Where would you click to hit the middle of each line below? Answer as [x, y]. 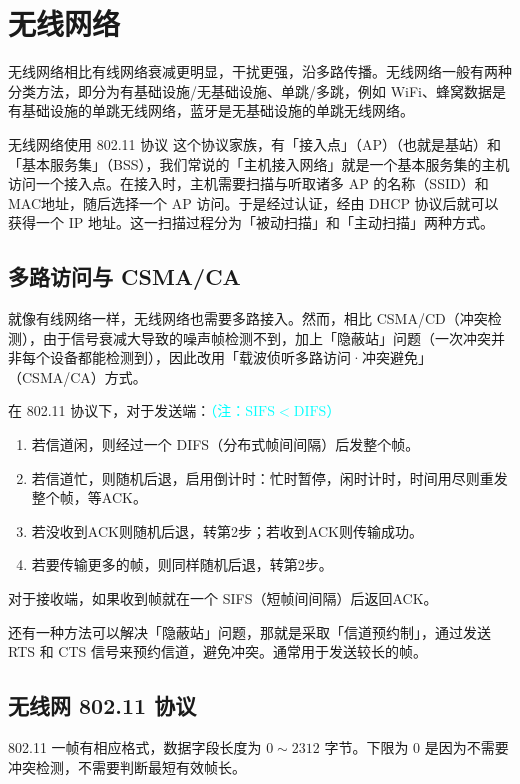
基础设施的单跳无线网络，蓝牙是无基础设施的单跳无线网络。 [217, 110]
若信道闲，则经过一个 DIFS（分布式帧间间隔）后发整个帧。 [225, 444]
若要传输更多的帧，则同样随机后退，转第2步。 [182, 564]
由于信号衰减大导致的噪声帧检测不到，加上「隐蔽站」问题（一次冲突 [266, 337]
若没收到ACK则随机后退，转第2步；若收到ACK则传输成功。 [227, 530]
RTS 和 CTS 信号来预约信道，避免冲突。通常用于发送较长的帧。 [218, 651]
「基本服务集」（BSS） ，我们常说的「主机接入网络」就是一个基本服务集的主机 [259, 163]
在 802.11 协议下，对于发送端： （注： [127, 410]
